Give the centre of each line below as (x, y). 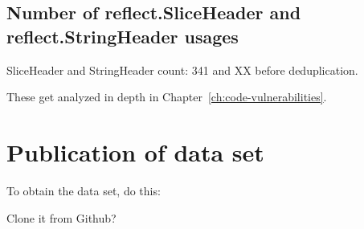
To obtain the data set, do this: (84, 190)
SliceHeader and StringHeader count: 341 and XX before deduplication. (182, 70)
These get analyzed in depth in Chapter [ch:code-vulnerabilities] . (167, 97)
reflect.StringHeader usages (123, 36)
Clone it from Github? (61, 217)
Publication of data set (135, 151)
